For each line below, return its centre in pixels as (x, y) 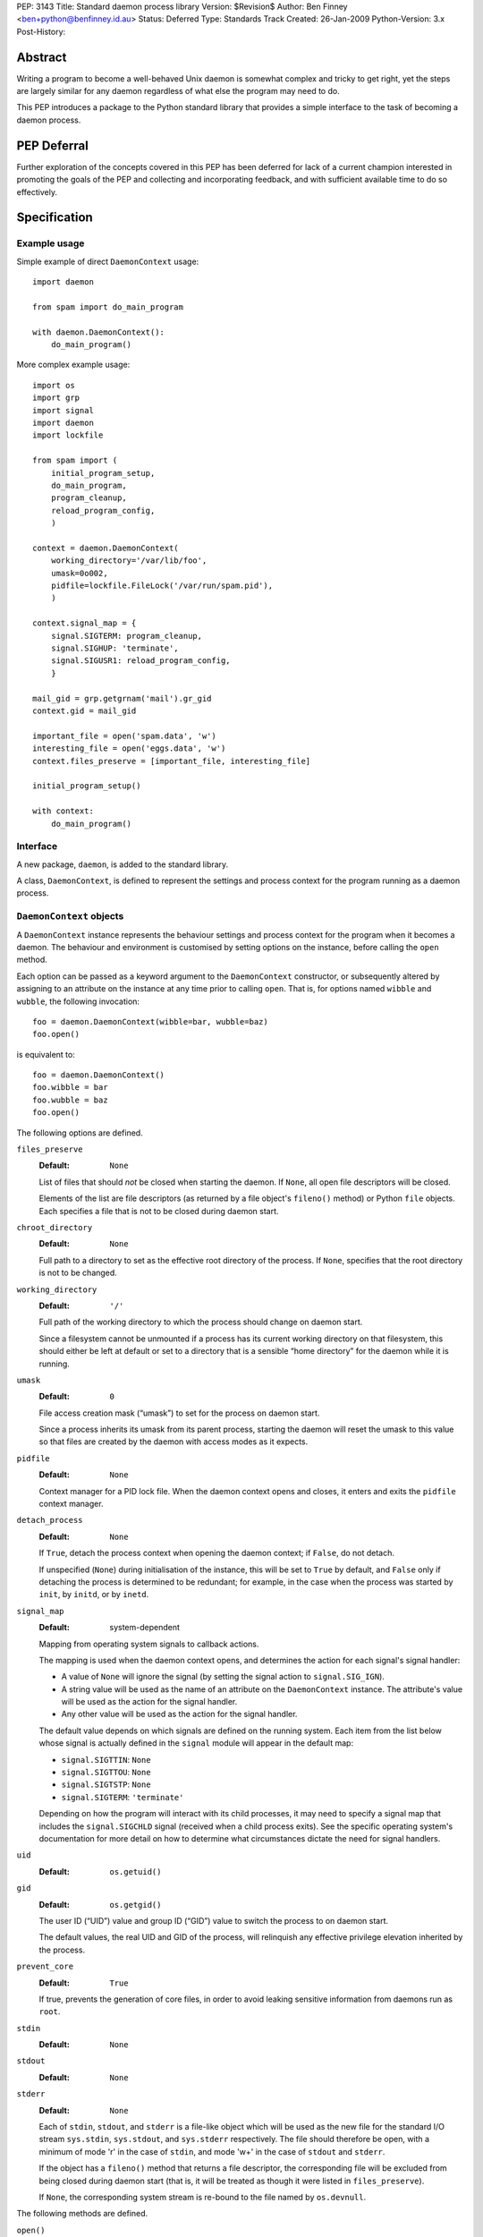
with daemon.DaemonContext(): (99, 332)
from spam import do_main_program (108, 307)
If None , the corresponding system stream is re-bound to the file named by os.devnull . (203, 2197)
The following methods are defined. (82, 2214)
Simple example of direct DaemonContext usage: (108, 261)
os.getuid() (136, 1871)
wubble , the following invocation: (78, 1001)
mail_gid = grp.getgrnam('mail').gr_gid (122, 698)
